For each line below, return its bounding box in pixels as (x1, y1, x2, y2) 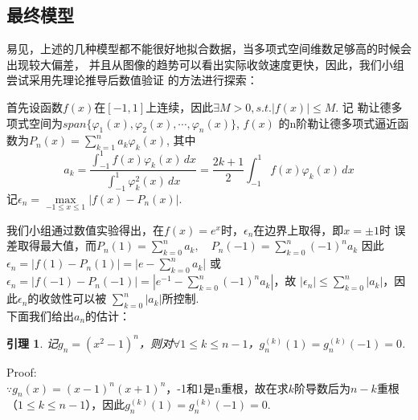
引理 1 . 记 (6, 334, 58, 351)
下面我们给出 (6, 307, 74, 324)
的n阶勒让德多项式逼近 (278, 114, 398, 131)
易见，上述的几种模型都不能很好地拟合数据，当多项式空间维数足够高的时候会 (6, 40, 412, 57)
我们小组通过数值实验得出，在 (6, 221, 164, 238)
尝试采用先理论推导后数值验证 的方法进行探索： (6, 71, 258, 88)
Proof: (6, 363, 37, 380)
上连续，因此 (145, 98, 214, 115)
